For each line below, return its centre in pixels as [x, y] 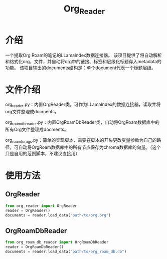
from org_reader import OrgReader [41, 206]
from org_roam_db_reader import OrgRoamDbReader [57, 242]
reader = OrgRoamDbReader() [35, 247]
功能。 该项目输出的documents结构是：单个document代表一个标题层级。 [81, 68]
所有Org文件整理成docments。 [37, 129]
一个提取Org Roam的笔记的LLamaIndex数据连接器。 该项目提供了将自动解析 [83, 55]
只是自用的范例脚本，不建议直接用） [43, 153]
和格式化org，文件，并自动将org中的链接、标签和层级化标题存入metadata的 [83, 61]
